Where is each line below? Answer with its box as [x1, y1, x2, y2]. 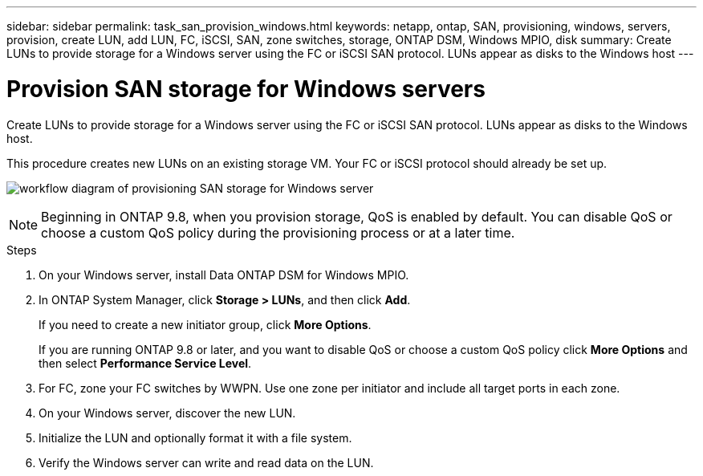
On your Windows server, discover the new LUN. [39, 405, 296, 420]
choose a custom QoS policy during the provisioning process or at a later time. [41, 224, 515, 241]
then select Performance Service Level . [39, 356, 252, 370]
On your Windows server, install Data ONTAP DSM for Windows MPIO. [39, 267, 409, 282]
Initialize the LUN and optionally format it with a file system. [39, 430, 352, 445]
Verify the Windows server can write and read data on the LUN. [39, 455, 374, 470]
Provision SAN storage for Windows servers [6, 75, 486, 103]
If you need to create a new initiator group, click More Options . [39, 317, 372, 332]
